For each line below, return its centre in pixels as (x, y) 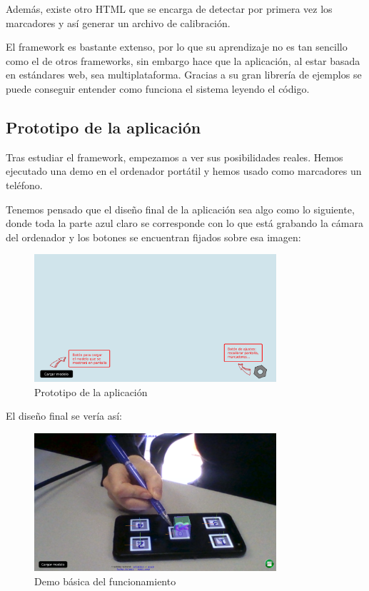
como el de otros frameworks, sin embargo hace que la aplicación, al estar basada (183, 60)
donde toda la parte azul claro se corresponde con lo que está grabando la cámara (184, 223)
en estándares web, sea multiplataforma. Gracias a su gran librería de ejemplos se (184, 75)
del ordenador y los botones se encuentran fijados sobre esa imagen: (153, 237)
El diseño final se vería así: (64, 416)
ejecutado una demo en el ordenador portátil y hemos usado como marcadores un (184, 171)
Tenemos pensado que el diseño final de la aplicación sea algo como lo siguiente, (180, 209)
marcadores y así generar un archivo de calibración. (118, 22)
